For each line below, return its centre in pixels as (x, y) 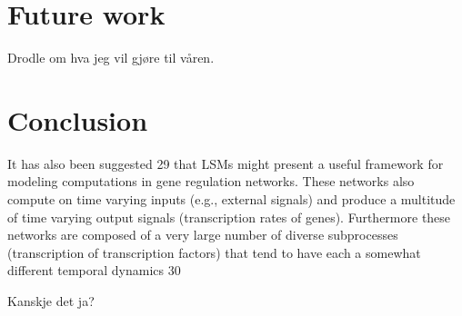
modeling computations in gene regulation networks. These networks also (211, 181)
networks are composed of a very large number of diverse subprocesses (203, 235)
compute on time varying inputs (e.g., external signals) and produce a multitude (231, 199)
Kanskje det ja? (51, 301)
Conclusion (78, 119)
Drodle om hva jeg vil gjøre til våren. (111, 58)
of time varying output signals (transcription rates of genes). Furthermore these (229, 217)
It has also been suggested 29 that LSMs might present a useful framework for (226, 163)
